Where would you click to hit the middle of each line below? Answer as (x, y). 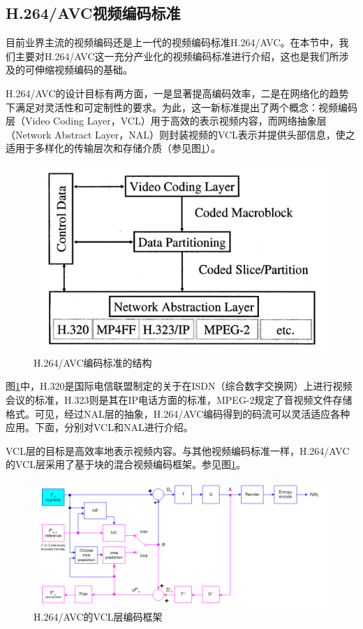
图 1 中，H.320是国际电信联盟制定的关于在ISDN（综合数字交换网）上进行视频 (179, 386)
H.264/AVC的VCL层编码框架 (98, 617)
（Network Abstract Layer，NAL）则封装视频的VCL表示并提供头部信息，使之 (180, 134)
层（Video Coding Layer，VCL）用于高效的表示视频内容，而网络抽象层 (166, 121)
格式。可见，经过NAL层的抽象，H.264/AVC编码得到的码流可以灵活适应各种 (178, 413)
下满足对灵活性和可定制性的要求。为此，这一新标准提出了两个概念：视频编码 (181, 107)
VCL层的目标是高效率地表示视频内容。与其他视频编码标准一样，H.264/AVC (178, 450)
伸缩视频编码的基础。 (83, 70)
